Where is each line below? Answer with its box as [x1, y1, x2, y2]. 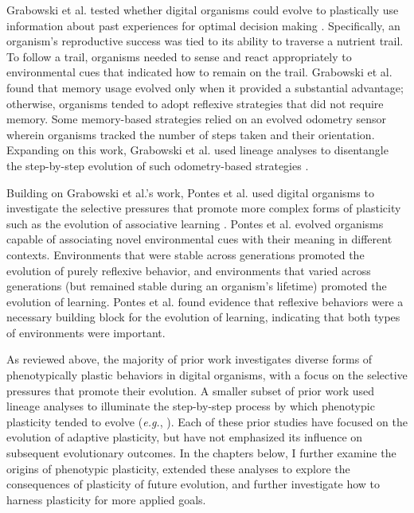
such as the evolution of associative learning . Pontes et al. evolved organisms [6, 215, 384, 231]
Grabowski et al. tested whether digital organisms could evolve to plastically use [6, 2, 399, 17]
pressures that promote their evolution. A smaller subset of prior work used [6, 382, 375, 398]
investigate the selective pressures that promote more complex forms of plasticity [6, 200, 401, 216]
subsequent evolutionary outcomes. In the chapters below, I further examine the [6, 445, 396, 461]
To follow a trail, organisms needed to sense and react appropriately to [6, 48, 352, 64]
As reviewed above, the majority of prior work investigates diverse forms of [6, 351, 373, 367]
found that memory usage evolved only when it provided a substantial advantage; [6, 79, 404, 95]
